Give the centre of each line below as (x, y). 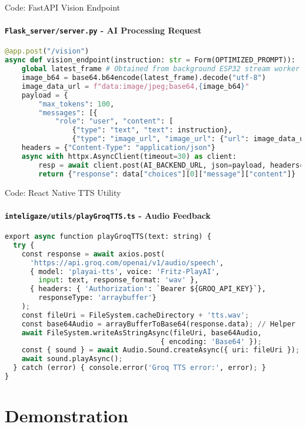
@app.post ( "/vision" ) (47, 51)
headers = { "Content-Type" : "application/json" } (118, 148)
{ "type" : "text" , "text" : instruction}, (152, 130)
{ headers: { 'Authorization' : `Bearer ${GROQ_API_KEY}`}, (148, 289)
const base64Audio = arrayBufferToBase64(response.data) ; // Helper (159, 324)
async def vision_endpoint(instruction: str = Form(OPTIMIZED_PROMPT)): (150, 60)
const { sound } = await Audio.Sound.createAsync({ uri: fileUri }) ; (161, 350)
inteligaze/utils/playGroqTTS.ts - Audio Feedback (108, 215)
